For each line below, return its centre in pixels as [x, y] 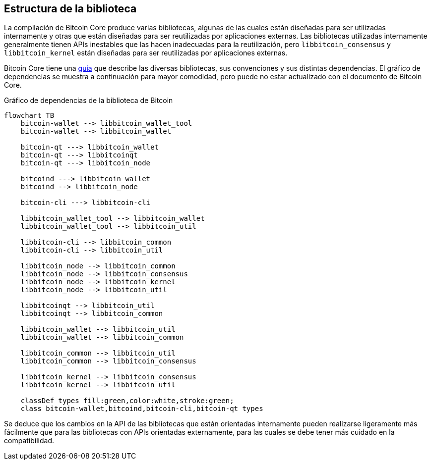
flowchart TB [29, 116]
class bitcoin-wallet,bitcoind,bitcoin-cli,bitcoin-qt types [142, 409]
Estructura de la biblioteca [70, 9]
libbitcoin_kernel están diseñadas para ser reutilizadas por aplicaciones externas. [146, 53]
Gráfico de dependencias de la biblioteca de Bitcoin [89, 101]
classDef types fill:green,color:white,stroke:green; [127, 401]
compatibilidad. [29, 441]
